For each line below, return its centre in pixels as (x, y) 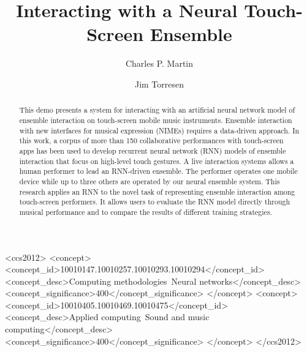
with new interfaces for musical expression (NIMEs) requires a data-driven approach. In (159, 130)
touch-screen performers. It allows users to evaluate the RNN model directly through (155, 202)
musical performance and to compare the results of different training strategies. (146, 212)
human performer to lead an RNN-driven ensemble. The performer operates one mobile (158, 171)
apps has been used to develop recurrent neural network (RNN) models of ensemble (153, 150)
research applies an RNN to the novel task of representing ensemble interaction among (157, 191)
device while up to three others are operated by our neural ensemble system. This (150, 181)
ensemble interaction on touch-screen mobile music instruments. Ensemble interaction (156, 120)
